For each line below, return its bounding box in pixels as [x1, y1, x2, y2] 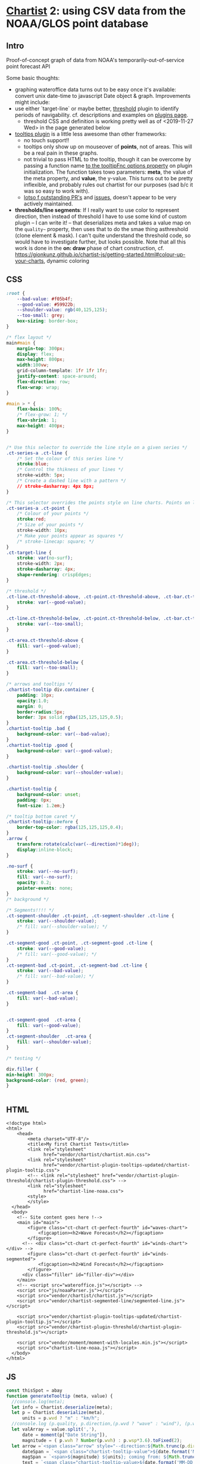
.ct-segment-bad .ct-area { [6, 990, 79, 996]
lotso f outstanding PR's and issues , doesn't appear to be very [23, 194, 177, 201]
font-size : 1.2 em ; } [17, 802, 65, 808]
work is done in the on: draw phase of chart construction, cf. [14, 245, 164, 251]
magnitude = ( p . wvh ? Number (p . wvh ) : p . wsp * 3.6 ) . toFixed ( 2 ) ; [21, 1437, 183, 1443]
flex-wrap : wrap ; [17, 384, 60, 390]
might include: [14, 99, 50, 106]
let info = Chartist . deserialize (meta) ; [11, 1404, 113, 1410]
